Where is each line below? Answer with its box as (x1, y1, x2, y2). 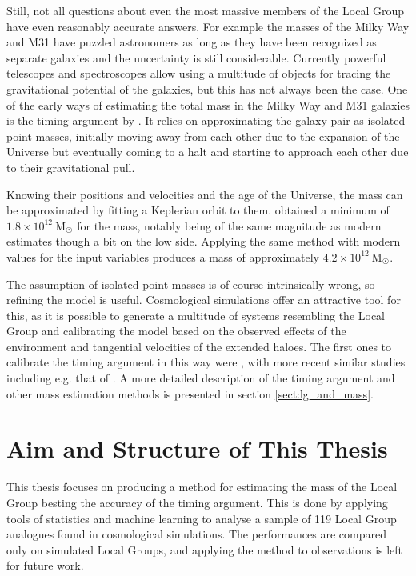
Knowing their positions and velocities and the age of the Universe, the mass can (6, 186, 403, 202)
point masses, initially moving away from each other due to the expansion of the (6, 127, 400, 144)
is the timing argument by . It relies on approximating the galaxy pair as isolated (6, 112, 406, 129)
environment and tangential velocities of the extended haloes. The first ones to (6, 338, 392, 354)
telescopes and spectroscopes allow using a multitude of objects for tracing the (6, 65, 391, 82)
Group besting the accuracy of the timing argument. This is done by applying (6, 494, 388, 510)
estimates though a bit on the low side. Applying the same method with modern (6, 233, 401, 250)
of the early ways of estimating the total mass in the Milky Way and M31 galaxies (6, 96, 410, 113)
